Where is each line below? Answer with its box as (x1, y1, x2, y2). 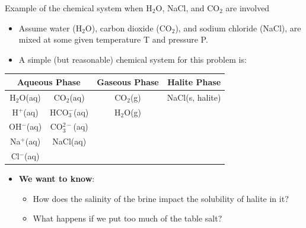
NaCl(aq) (52, 135, 87, 147)
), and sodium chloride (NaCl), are (175, 21, 301, 34)
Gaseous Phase (97, 75, 159, 88)
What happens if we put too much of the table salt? (33, 212, 222, 224)
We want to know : (18, 172, 95, 185)
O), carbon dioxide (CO (85, 21, 172, 34)
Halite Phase (167, 75, 221, 88)
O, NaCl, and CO (155, 2, 220, 14)
